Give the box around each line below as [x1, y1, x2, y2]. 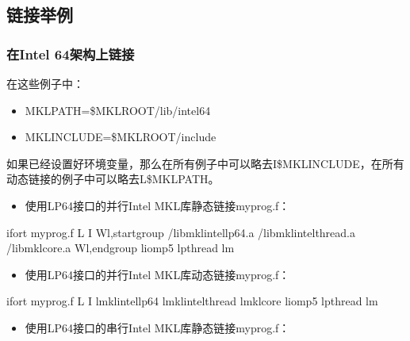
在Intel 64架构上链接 [6, 44, 135, 63]
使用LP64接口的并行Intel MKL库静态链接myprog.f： [25, 197, 290, 213]
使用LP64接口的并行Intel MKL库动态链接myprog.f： [25, 266, 290, 282]
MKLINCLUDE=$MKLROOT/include [25, 128, 216, 145]
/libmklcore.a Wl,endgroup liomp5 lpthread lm [6, 239, 235, 256]
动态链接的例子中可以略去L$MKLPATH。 [6, 170, 220, 187]
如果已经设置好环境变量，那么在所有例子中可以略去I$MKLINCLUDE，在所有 [6, 155, 404, 171]
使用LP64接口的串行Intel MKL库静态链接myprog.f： [25, 319, 290, 335]
